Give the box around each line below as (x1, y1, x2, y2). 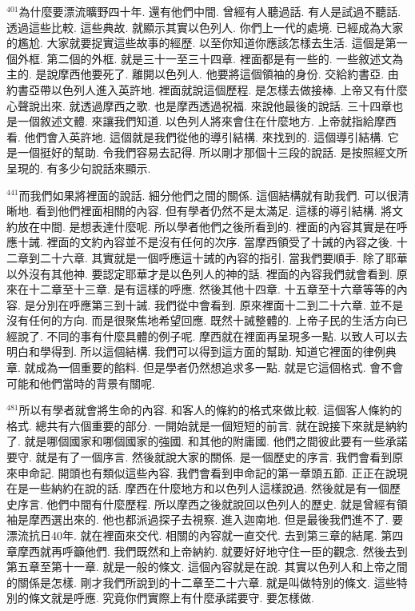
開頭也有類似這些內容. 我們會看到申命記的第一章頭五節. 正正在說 (58, 464, 397, 481)
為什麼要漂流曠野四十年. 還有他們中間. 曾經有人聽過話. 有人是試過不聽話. (18, 3, 401, 19)
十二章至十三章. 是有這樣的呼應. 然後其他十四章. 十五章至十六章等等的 (28, 281, 397, 298)
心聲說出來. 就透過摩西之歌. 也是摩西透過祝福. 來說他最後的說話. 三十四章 (6, 97, 393, 114)
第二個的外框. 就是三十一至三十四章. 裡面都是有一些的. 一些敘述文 (46, 50, 393, 66)
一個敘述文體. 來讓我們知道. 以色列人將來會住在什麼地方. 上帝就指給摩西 (17, 113, 397, 130)
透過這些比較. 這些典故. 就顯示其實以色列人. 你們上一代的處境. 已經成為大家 (6, 18, 404, 35)
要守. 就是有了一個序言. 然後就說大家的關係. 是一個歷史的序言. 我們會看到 (6, 449, 393, 465)
